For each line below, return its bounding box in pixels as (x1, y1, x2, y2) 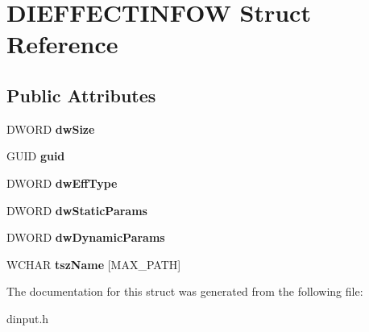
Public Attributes (6, 82, 156, 107)
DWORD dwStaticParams (6, 201, 147, 218)
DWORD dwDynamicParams (6, 229, 165, 246)
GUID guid (6, 147, 65, 164)
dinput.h (6, 309, 49, 326)
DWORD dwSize (6, 120, 95, 137)
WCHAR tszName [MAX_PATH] (6, 255, 181, 272)
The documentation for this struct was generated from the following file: (6, 283, 363, 300)
